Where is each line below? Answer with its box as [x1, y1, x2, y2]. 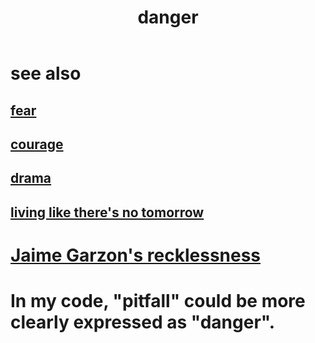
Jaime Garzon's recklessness [10, 244, 262, 266]
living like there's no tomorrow [10, 204, 205, 221]
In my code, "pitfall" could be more [10, 290, 306, 313]
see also [10, 62, 82, 85]
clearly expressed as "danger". [10, 311, 276, 334]
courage [10, 136, 64, 153]
